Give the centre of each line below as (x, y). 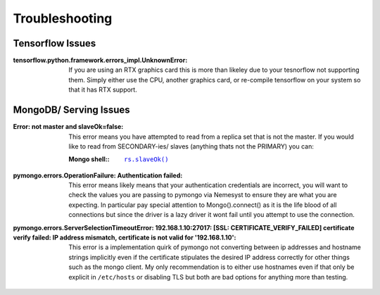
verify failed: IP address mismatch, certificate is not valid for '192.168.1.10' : (125, 238)
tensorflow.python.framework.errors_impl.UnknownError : (100, 61)
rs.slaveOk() (146, 159)
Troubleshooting (63, 18)
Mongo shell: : (89, 159)
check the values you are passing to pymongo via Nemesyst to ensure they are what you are (203, 195)
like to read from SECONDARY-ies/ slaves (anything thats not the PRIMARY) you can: (191, 146)
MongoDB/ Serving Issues (71, 110)
